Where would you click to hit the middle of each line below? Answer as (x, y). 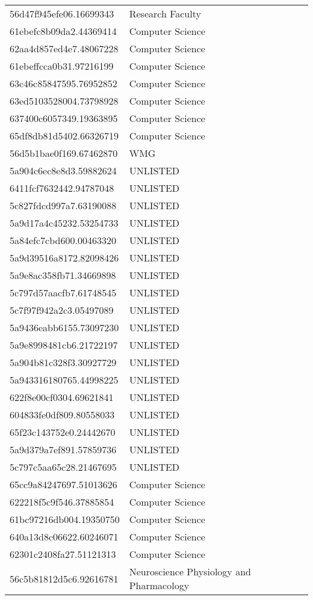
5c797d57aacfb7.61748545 (63, 292)
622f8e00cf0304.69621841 (62, 397)
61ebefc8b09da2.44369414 (63, 31)
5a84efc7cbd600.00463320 (63, 240)
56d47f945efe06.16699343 (62, 14)
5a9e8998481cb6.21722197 (64, 345)
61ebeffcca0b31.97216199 (62, 66)
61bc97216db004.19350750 (65, 519)
